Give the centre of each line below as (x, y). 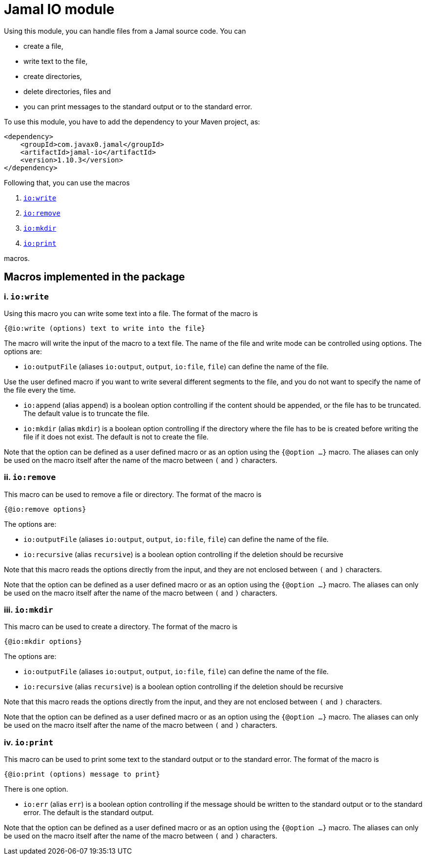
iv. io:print (29, 742)
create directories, (53, 76)
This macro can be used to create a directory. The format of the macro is (121, 627)
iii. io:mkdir (29, 610)
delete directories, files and (67, 91)
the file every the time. (40, 390)
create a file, (43, 46)
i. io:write (27, 296)
